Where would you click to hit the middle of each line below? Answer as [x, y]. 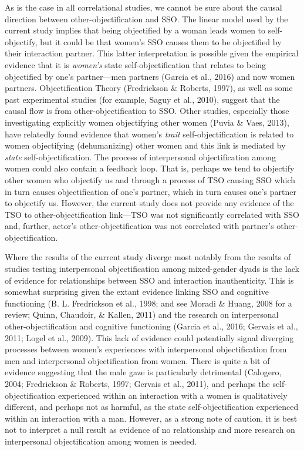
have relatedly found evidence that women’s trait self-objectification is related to [149, 134]
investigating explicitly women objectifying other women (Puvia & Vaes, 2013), [147, 122]
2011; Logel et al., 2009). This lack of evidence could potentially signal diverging [149, 337]
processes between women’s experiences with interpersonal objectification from [146, 349]
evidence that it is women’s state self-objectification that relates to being [136, 64]
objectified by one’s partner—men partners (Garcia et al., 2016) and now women [150, 76]
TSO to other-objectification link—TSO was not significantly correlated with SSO [152, 214]
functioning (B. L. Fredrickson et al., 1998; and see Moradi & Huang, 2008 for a [148, 303]
